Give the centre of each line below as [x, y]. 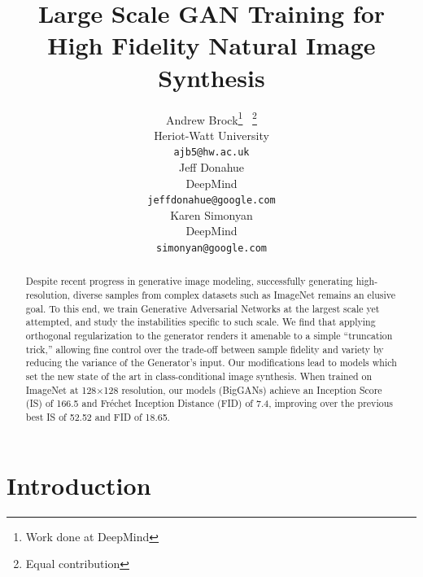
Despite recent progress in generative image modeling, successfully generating [189, 281]
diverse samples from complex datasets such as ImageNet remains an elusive [235, 295]
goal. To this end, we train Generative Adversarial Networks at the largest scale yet [203, 308]
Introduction [79, 485]
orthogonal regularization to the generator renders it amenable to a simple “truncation [209, 336]
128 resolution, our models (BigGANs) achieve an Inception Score [243, 389]
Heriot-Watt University [211, 135]
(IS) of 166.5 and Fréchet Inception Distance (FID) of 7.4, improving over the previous [209, 403]
